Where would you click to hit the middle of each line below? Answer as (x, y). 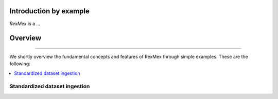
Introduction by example (50, 11)
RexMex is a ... (25, 24)
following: (20, 64)
